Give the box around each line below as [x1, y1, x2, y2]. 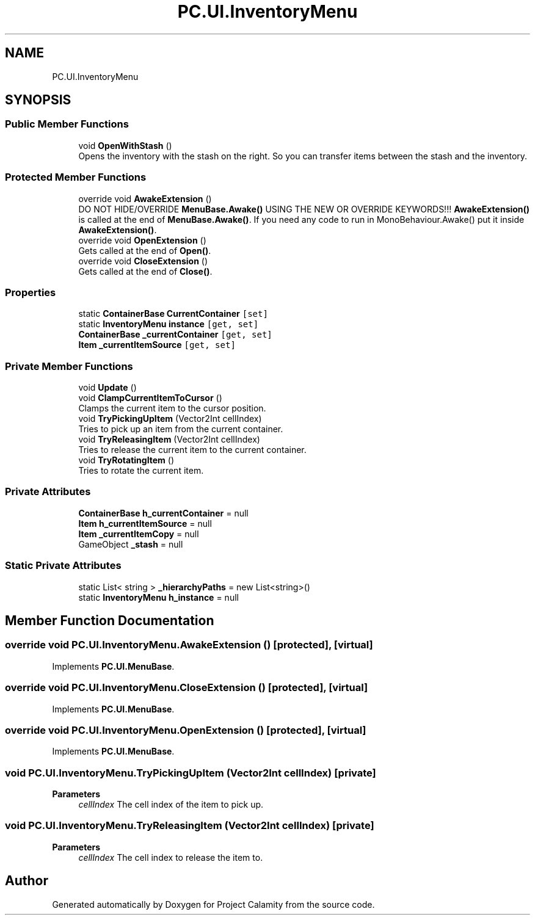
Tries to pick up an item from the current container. [78, 424, 283, 435]
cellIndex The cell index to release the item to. [78, 852, 263, 863]
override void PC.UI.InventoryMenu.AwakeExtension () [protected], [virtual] [5, 639, 373, 651]
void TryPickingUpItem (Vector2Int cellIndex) [78, 413, 262, 424]
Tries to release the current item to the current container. [78, 444, 307, 455]
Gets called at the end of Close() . [78, 266, 213, 277]
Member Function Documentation [5, 612, 214, 628]
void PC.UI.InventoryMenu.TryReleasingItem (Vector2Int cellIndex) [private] [5, 819, 374, 832]
